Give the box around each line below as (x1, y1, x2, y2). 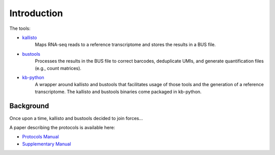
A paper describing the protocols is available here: (9, 124, 116, 130)
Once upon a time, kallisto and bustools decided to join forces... (9, 115, 143, 121)
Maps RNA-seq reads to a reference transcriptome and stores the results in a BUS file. (35, 42, 216, 48)
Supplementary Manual (22, 141, 71, 147)
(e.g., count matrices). (35, 65, 81, 71)
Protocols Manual (22, 134, 59, 140)
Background (9, 102, 49, 110)
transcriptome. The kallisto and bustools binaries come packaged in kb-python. (35, 89, 202, 95)
